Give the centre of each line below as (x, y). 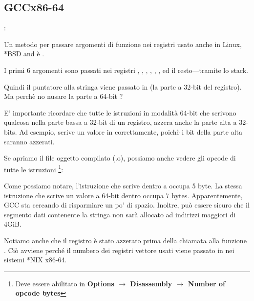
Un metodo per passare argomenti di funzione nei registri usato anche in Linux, (123, 44)
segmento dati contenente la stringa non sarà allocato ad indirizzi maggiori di (120, 214)
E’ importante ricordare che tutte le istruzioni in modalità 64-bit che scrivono (120, 112)
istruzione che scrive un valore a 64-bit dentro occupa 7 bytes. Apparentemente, (123, 195)
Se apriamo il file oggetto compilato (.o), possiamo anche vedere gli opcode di (120, 158)
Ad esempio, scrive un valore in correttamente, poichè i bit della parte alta (131, 131)
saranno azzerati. (29, 141)
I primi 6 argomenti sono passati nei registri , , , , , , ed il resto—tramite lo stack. (126, 70)
